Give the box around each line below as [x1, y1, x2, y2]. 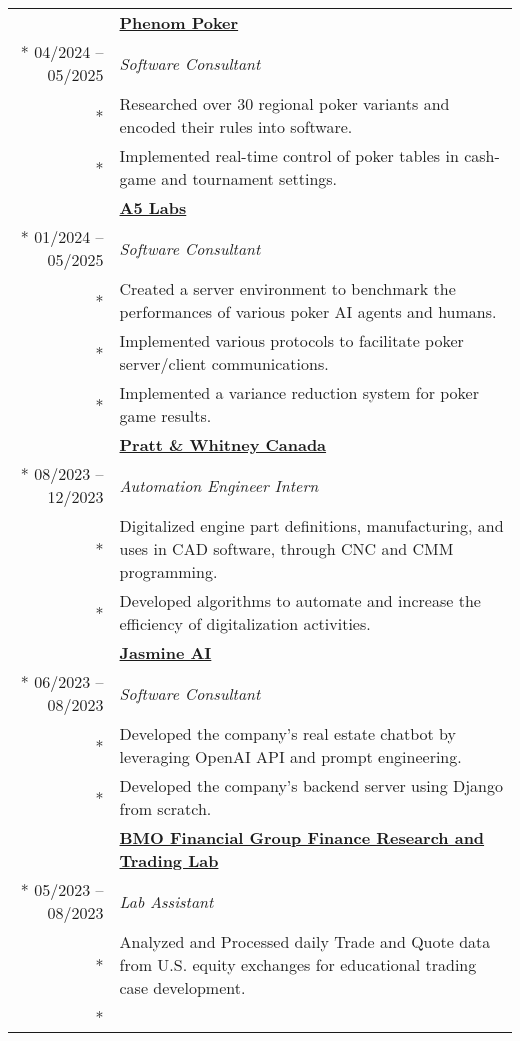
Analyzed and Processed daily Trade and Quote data [119, 930, 491, 953]
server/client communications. [119, 352, 329, 375]
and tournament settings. [161, 167, 338, 190]
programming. [119, 560, 218, 583]
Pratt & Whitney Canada [119, 433, 327, 456]
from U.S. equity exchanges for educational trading [119, 953, 477, 976]
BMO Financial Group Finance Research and [119, 826, 485, 849]
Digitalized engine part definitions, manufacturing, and [119, 514, 504, 537]
